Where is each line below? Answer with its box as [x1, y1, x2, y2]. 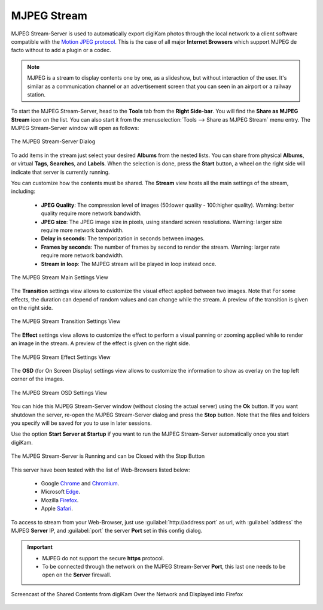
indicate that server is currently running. [11, 168, 110, 176]
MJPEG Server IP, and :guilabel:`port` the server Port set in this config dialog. [11, 527, 203, 534]
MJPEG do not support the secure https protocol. [42, 554, 164, 561]
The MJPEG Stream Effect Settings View [11, 354, 111, 361]
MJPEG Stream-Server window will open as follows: [11, 125, 139, 132]
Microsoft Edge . [41, 488, 81, 496]
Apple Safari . [41, 505, 73, 512]
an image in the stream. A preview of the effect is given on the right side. [11, 340, 191, 347]
